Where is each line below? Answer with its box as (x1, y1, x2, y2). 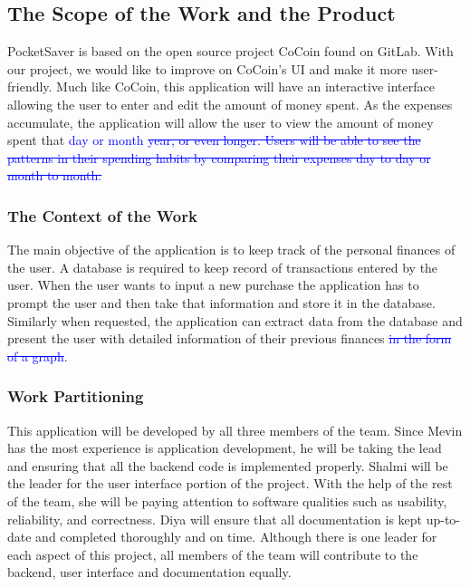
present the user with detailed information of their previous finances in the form (7, 329, 452, 348)
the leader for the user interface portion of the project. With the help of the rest (7, 474, 453, 493)
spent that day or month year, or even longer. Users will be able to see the (7, 130, 421, 149)
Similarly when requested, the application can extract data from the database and (7, 311, 463, 330)
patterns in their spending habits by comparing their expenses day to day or (7, 148, 431, 167)
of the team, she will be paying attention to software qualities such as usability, (7, 491, 447, 510)
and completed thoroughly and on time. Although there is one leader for (35, 527, 437, 546)
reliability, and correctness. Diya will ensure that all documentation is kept (7, 509, 423, 528)
